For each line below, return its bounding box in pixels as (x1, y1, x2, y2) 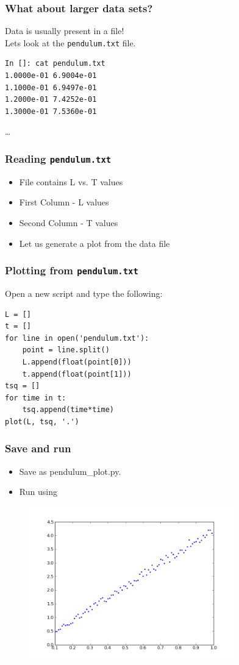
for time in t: (5, 393, 66, 402)
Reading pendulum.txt (5, 151, 112, 166)
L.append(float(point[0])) (22, 357, 132, 366)
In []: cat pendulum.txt (5, 59, 105, 68)
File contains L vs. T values (19, 175, 123, 188)
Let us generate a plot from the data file (19, 236, 170, 249)
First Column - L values (19, 196, 109, 208)
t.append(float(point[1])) (22, 369, 132, 379)
